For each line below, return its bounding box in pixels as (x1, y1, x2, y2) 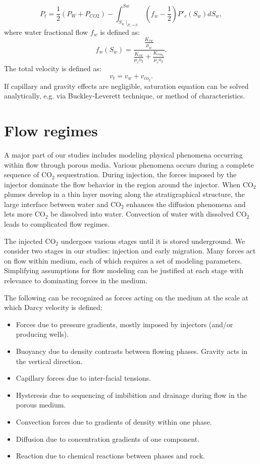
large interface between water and (4, 198, 109, 209)
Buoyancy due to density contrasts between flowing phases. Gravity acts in (16, 346, 247, 356)
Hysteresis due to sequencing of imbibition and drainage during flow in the (16, 389, 247, 400)
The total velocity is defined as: (4, 63, 101, 74)
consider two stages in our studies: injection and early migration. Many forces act (4, 245, 256, 256)
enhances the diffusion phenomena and (126, 198, 246, 209)
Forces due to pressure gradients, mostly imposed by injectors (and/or (16, 319, 233, 329)
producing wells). (16, 329, 69, 339)
